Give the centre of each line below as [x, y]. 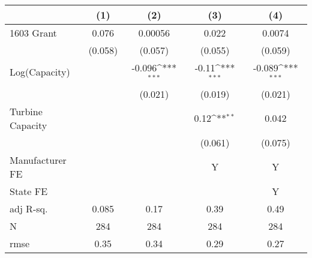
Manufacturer [38, 160]
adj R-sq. [29, 208]
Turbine [26, 111]
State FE [29, 191]
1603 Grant [33, 33]
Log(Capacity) [40, 72]
